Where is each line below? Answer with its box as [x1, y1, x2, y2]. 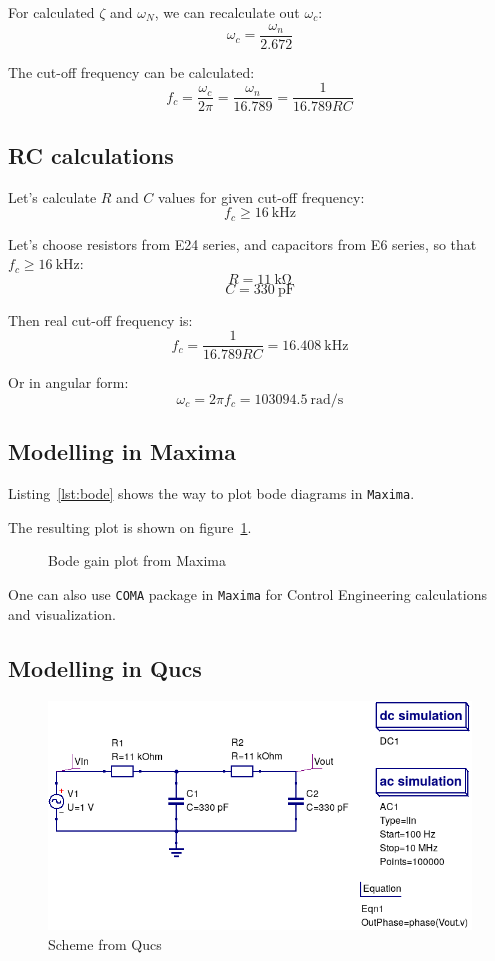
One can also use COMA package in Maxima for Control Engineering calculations [8, 584, 487, 605]
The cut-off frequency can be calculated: [8, 61, 255, 82]
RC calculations [8, 139, 174, 170]
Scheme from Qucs [48, 934, 162, 955]
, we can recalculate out [154, 2, 300, 22]
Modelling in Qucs [8, 652, 202, 683]
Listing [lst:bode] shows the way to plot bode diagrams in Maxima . [8, 483, 415, 504]
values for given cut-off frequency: [158, 186, 365, 207]
